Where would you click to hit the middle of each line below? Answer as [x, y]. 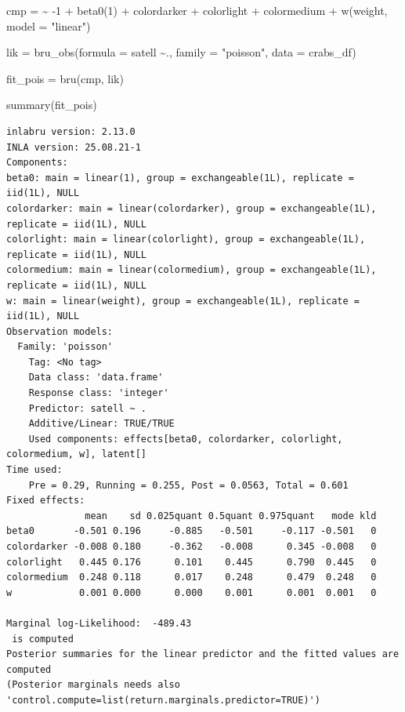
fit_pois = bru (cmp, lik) [65, 78]
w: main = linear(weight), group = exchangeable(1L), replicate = [183, 301]
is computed [43, 639]
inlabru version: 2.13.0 [71, 131]
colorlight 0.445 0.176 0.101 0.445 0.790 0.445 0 [192, 562]
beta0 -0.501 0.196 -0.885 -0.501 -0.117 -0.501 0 [192, 531]
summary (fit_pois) [52, 105]
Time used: [34, 470]
